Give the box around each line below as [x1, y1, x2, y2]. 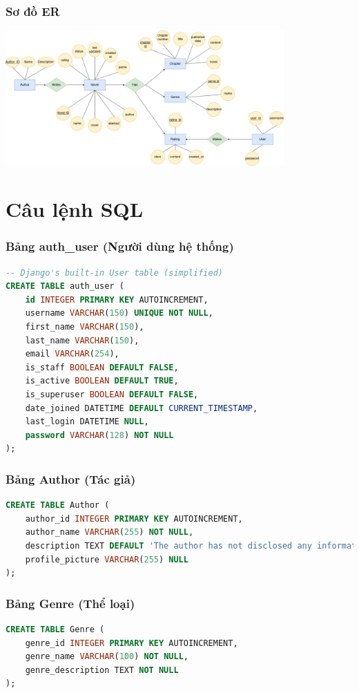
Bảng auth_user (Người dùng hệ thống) [6, 238, 234, 255]
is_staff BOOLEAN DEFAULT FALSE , [25, 362, 179, 372]
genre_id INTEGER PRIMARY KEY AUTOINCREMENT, [25, 638, 238, 648]
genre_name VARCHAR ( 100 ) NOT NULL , [25, 652, 188, 662]
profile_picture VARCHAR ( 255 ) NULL [25, 554, 188, 564]
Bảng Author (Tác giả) [6, 470, 136, 487]
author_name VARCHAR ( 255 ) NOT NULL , [25, 527, 194, 538]
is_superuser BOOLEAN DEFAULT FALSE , [25, 390, 199, 400]
